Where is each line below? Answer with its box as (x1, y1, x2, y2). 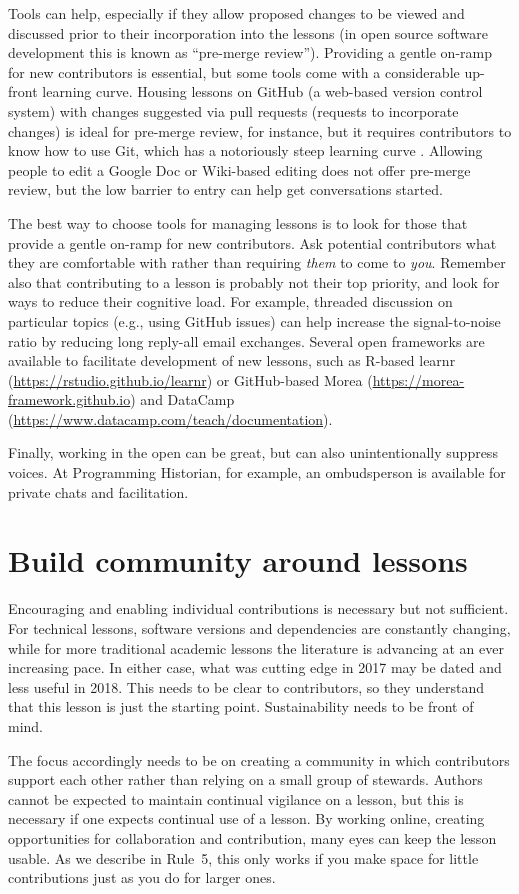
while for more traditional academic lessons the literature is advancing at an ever (8, 637, 504, 658)
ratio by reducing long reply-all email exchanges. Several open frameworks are (8, 330, 485, 351)
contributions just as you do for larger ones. (8, 867, 276, 888)
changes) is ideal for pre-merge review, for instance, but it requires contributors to (8, 120, 512, 141)
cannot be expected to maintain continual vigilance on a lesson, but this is (8, 788, 464, 809)
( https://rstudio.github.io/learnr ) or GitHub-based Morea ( (8, 369, 373, 390)
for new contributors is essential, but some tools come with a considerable (8, 61, 460, 82)
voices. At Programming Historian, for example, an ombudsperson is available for (8, 462, 506, 483)
